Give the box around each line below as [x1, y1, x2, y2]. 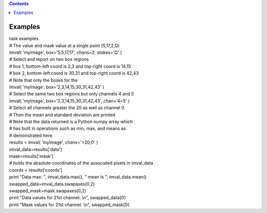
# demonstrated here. [9, 132, 54, 138]
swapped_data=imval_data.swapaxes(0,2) [9, 181, 95, 187]
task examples [9, 36, 39, 42]
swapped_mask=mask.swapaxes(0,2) [9, 188, 87, 194]
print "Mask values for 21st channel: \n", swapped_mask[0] [9, 202, 130, 208]
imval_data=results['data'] [9, 146, 62, 152]
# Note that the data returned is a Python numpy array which [9, 119, 133, 125]
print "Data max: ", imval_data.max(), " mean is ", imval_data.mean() [9, 174, 147, 180]
